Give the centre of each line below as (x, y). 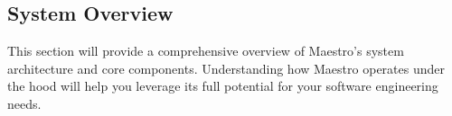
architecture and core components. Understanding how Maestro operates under (226, 68)
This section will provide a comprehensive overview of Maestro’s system (206, 51)
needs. (24, 103)
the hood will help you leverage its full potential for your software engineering (223, 86)
